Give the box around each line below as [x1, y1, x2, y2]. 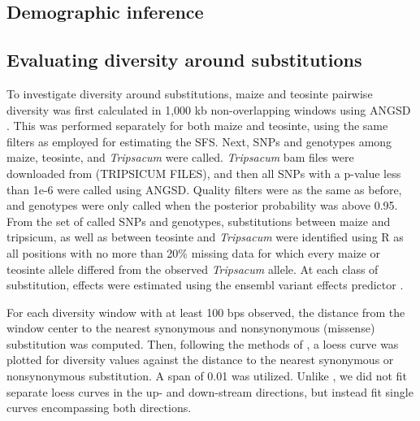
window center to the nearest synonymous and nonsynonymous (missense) [6, 319, 375, 336]
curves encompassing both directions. [6, 399, 192, 416]
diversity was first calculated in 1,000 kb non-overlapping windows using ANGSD [6, 101, 411, 118]
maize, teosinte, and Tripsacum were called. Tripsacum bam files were [6, 149, 354, 166]
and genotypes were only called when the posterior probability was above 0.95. [6, 197, 398, 214]
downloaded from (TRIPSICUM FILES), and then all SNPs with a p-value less [6, 164, 401, 181]
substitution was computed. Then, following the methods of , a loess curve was [6, 335, 399, 352]
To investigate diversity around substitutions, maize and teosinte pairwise [6, 85, 373, 102]
